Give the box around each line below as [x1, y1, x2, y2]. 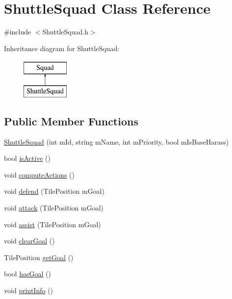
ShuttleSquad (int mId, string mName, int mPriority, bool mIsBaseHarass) [4, 136, 229, 147]
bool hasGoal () [4, 269, 51, 279]
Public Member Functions [4, 113, 138, 128]
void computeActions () [4, 169, 75, 179]
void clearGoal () [4, 236, 55, 246]
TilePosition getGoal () [4, 252, 74, 262]
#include [4, 27, 31, 37]
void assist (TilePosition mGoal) [4, 219, 101, 229]
